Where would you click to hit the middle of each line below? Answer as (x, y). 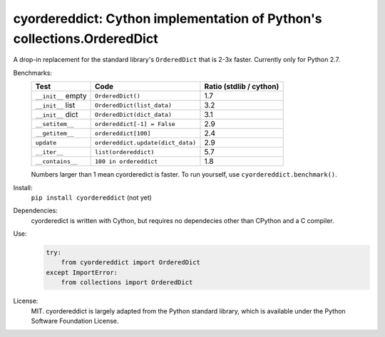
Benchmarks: (33, 73)
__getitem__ (55, 133)
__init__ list (55, 105)
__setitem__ (55, 124)
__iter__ (50, 152)
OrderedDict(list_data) (134, 105)
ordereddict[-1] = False (135, 124)
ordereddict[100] (123, 133)
